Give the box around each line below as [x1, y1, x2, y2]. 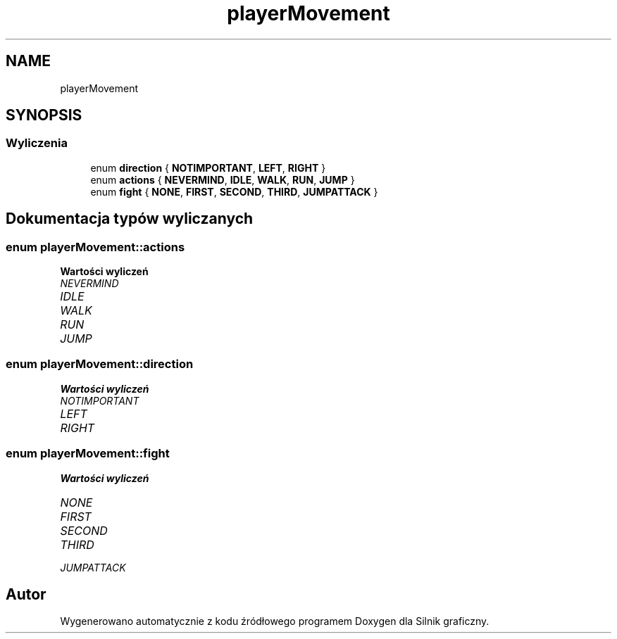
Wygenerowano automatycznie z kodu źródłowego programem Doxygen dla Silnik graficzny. [60, 615, 490, 628]
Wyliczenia [6, 136, 68, 151]
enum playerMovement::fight [6, 446, 170, 461]
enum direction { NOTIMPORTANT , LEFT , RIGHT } [90, 161, 326, 174]
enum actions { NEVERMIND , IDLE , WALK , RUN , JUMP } [90, 173, 355, 186]
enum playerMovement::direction [6, 357, 194, 372]
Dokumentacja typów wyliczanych [6, 210, 254, 228]
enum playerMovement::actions [6, 239, 185, 254]
